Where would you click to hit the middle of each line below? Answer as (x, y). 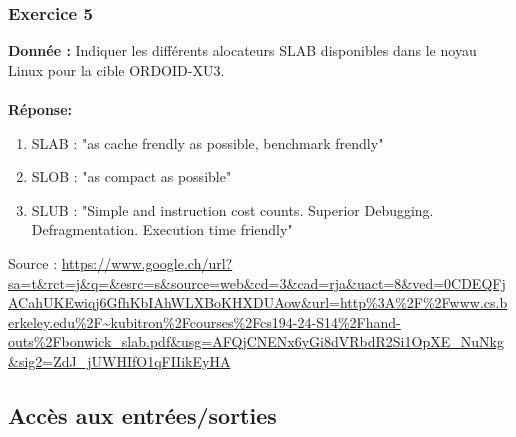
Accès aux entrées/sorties (142, 414)
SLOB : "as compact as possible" (131, 176)
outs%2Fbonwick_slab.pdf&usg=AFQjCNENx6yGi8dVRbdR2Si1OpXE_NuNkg (256, 341)
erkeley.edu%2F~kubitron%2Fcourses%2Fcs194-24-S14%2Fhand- (204, 321)
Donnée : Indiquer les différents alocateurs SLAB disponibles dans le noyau (242, 50)
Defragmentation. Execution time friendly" (162, 229)
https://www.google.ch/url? (147, 262)
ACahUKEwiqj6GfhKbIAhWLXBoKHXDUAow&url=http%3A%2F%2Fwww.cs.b (258, 302)
